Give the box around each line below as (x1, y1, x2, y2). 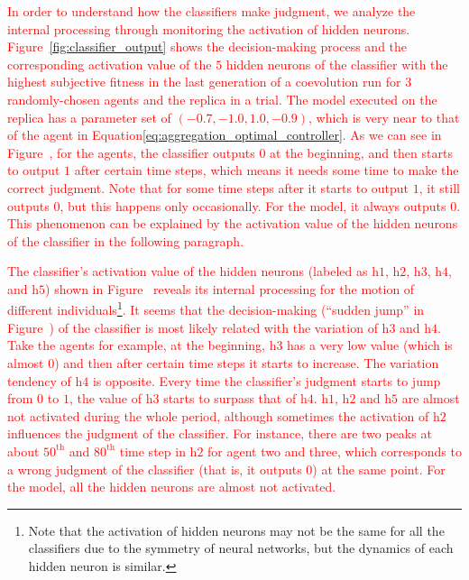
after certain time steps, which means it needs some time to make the (74, 161, 459, 180)
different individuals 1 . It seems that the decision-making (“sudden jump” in (7, 298, 425, 319)
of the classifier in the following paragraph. (7, 231, 244, 250)
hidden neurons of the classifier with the (225, 54, 448, 73)
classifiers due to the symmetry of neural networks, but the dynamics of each (28, 539, 454, 557)
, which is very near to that (308, 107, 460, 126)
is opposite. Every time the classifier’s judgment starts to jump (92, 371, 441, 390)
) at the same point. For (312, 459, 446, 478)
